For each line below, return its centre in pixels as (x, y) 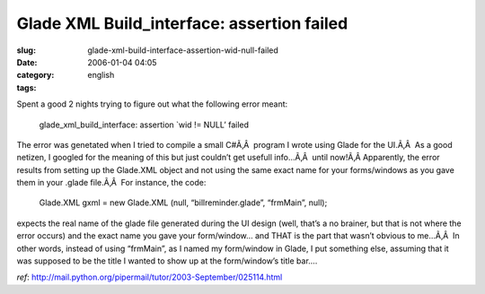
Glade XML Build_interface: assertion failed (182, 23)
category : (35, 75)
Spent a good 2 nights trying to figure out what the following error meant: (152, 104)
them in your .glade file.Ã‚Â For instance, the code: (111, 183)
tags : (26, 87)
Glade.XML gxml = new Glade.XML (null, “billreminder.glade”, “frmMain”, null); (183, 203)
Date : (27, 62)
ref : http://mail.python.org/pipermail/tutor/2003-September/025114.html (150, 277)
